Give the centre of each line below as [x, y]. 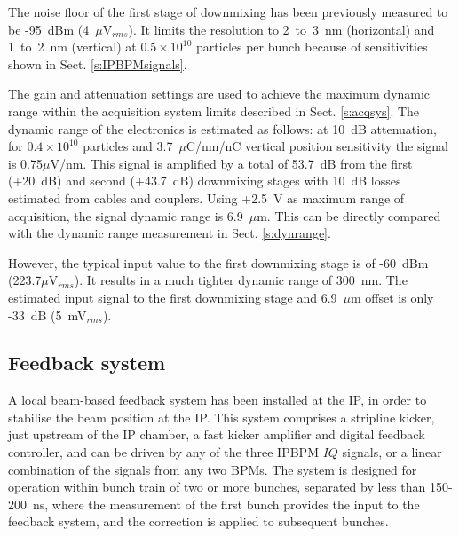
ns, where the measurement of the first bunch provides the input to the [226, 504]
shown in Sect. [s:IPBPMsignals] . [98, 63]
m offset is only [392, 297]
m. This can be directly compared [349, 215]
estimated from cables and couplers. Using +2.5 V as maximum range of [206, 197]
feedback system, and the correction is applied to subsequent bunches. [198, 521]
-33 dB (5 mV [47, 315]
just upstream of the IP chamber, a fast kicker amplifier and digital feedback [217, 434]
